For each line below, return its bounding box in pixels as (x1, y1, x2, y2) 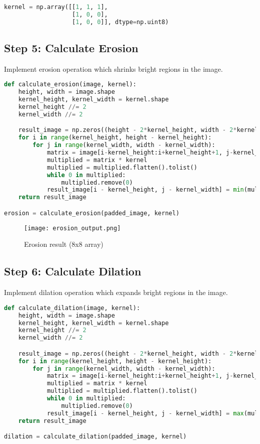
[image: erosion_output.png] (24, 224, 121, 232)
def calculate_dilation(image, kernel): (4, 304, 140, 312)
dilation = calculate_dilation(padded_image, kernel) (4, 433, 187, 440)
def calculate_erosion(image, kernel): (4, 81, 136, 88)
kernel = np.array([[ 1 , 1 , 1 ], (4, 4, 108, 11)
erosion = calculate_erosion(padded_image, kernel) (4, 209, 179, 217)
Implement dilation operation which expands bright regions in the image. (4, 287, 228, 298)
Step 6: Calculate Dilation (4, 263, 141, 279)
